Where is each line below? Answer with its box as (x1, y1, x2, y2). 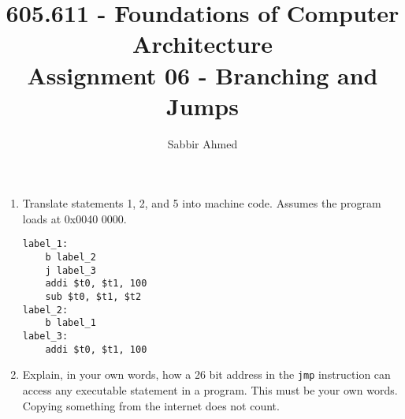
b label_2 (45, 252, 96, 264)
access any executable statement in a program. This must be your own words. (22, 382, 398, 398)
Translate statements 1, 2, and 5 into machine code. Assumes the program (22, 195, 381, 211)
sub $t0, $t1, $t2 (45, 291, 142, 303)
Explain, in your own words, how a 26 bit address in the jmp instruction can (22, 366, 391, 383)
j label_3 (45, 264, 96, 276)
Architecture (132, 28, 273, 60)
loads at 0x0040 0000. (22, 210, 127, 226)
